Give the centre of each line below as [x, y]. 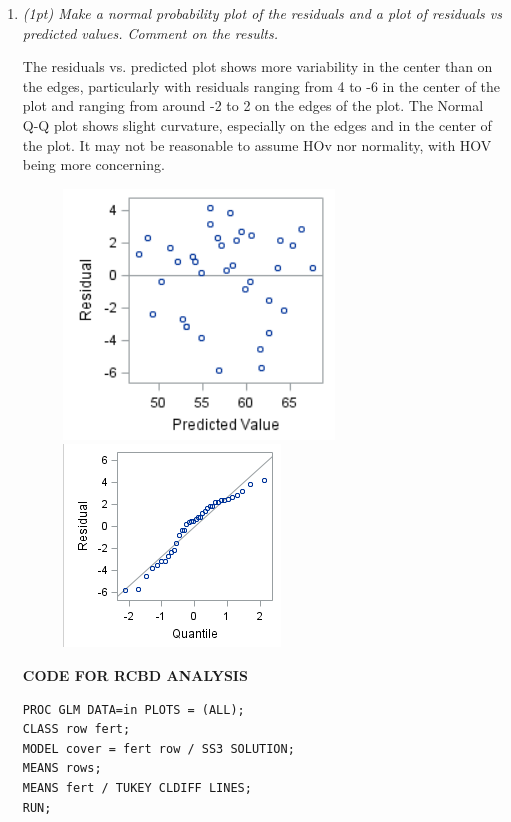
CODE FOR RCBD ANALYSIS [135, 674]
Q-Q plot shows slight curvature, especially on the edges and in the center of [257, 124]
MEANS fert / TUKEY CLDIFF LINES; [137, 787]
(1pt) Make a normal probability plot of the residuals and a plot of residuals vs [262, 13]
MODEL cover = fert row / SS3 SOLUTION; [158, 748]
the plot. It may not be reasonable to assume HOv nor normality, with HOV [257, 144]
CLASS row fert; [76, 729]
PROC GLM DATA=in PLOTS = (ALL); [133, 709]
